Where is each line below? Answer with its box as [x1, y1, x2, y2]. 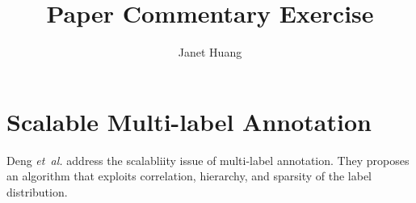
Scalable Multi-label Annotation [6, 104, 372, 137]
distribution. [6, 183, 68, 200]
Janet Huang [178, 44, 242, 61]
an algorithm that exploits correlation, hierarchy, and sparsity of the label [6, 167, 372, 184]
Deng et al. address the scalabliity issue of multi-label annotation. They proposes [6, 151, 410, 168]
